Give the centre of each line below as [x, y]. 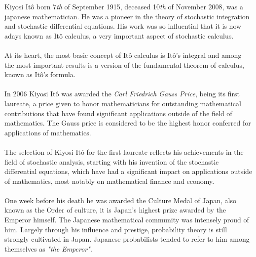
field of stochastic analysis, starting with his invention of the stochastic [112, 161]
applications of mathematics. [48, 132]
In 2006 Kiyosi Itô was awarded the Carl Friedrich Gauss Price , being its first [122, 94]
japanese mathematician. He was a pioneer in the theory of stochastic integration [127, 16]
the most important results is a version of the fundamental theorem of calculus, [124, 64]
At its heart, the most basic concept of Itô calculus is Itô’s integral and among [123, 55]
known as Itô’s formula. [40, 74]
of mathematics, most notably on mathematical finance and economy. [110, 181]
